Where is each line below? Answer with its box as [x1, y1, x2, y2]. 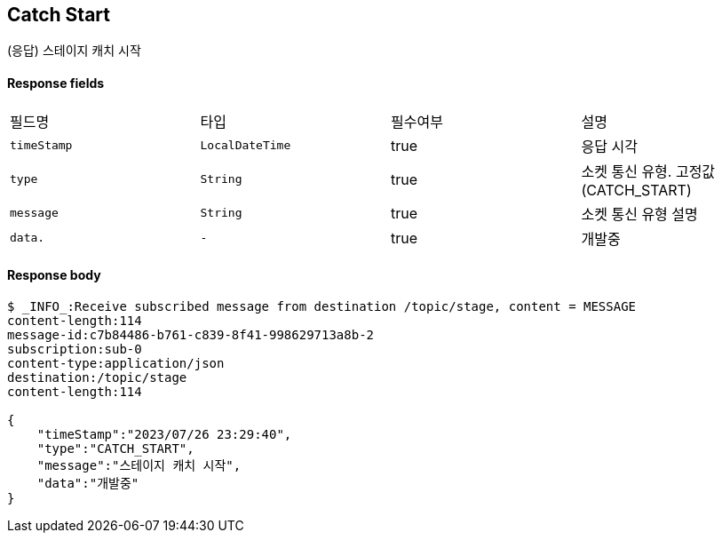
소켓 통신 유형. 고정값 [581, 162, 716, 180]
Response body [7, 267, 101, 283]
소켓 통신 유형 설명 [581, 204, 698, 223]
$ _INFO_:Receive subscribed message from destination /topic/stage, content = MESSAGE [7, 298, 637, 314]
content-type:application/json [7, 355, 225, 370]
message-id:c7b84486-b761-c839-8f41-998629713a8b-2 [7, 327, 375, 342]
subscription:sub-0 [7, 341, 142, 356]
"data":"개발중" [36, 475, 139, 490]
